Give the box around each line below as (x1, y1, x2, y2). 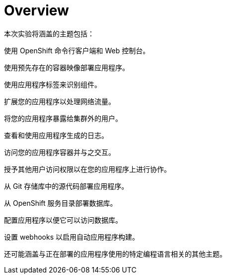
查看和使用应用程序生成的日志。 (4, 131, 108, 139)
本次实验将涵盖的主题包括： (4, 29, 94, 38)
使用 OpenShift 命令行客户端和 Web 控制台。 (4, 46, 150, 55)
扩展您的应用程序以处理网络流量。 (4, 97, 115, 106)
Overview (4, 2, 69, 19)
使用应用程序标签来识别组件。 (4, 80, 101, 89)
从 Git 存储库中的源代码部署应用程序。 (4, 181, 129, 190)
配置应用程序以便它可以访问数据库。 (4, 215, 122, 224)
